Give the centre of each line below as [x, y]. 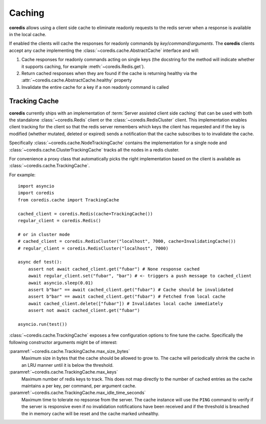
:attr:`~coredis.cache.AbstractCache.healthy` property [77, 80]
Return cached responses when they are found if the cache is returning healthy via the [109, 73]
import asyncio [36, 186]
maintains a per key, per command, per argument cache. [79, 386]
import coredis [36, 193]
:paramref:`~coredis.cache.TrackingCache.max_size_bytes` [69, 351]
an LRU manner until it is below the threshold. [67, 365]
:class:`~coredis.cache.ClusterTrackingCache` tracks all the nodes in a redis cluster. [94, 150]
